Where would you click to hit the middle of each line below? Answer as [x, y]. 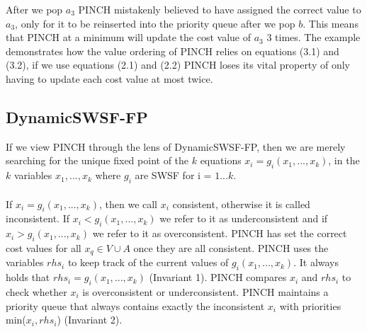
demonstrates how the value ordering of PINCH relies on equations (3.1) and [173, 51]
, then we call [128, 204]
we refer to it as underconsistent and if [244, 218]
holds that [28, 277]
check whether [36, 291]
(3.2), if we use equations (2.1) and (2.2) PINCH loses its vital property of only [178, 65]
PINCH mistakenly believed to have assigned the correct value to [220, 9]
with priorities [310, 305]
